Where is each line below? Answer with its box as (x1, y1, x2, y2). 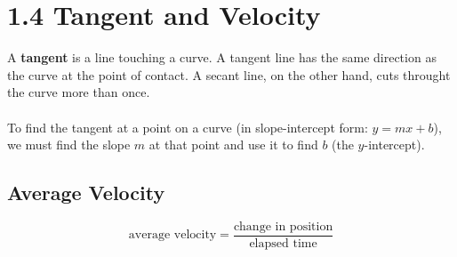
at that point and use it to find (148, 135, 318, 154)
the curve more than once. (7, 83, 150, 101)
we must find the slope (7, 135, 131, 154)
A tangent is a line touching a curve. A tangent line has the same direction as (7, 48, 437, 67)
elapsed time (249, 237, 317, 250)
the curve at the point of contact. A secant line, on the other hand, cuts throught (7, 65, 451, 84)
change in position (233, 220, 333, 233)
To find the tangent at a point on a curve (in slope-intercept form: (7, 117, 368, 136)
